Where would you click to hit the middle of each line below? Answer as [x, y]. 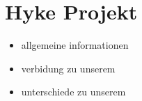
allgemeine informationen [75, 45]
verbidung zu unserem [68, 68]
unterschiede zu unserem [73, 92]
